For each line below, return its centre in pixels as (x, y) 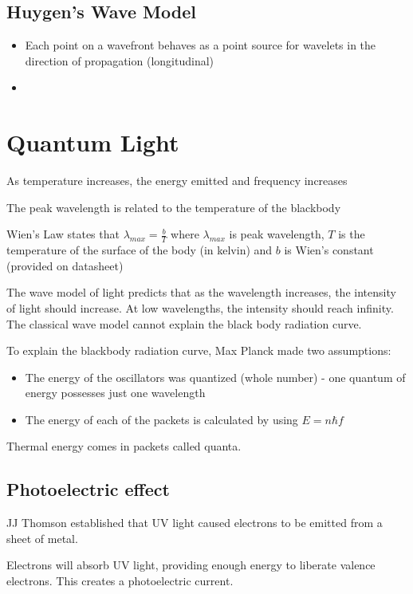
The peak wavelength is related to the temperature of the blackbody (174, 207)
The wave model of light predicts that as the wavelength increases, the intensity (201, 292)
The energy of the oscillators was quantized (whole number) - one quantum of (215, 377)
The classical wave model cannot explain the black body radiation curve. (184, 323)
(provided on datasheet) (65, 265)
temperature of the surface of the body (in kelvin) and (140, 250)
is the (352, 234)
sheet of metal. (42, 538)
